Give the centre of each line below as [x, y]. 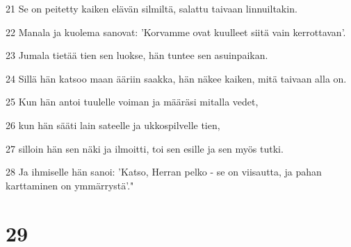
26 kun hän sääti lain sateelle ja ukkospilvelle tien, [113, 125]
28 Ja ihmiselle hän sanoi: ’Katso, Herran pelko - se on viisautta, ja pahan [164, 172]
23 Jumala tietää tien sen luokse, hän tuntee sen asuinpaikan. [137, 55]
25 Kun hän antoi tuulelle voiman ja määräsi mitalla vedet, [132, 102]
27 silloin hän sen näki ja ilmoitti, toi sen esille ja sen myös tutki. [145, 148]
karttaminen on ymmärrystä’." [70, 185]
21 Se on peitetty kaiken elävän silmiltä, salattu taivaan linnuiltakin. [152, 8]
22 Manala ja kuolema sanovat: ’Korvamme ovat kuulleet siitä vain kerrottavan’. [176, 32]
